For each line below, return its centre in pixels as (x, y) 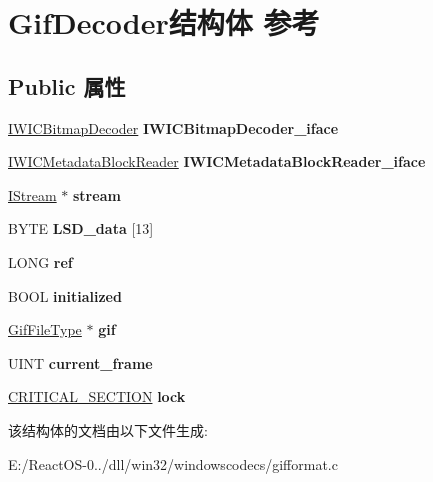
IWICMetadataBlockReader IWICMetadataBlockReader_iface (217, 161)
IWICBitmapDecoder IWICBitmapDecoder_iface (173, 127)
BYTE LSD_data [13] (81, 228)
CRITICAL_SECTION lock (97, 396)
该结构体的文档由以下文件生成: (108, 429)
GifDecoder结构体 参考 (164, 22)
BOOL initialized (65, 295)
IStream (32, 194)
